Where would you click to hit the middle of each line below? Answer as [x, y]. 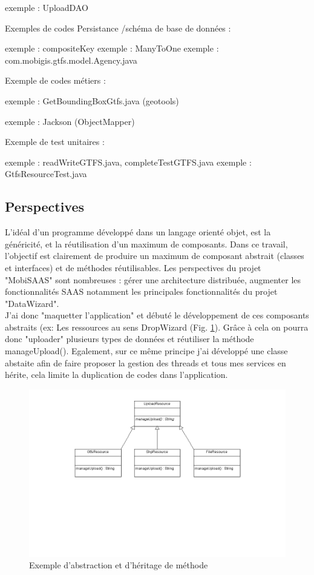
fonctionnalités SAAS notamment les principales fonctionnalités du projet [141, 291]
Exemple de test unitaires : [55, 142]
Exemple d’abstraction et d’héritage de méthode [119, 565]
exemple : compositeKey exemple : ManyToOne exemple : [112, 48]
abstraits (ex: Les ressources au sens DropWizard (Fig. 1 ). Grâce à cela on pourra [157, 327]
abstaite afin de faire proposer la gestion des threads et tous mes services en [146, 362]
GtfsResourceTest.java [46, 174]
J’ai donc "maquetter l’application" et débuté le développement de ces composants [157, 315]
